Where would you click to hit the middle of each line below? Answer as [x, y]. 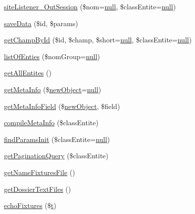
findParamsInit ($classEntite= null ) [57, 139]
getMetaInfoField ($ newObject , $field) [62, 106]
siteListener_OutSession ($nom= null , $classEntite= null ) [90, 6]
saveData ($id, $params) [41, 23]
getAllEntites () [28, 73]
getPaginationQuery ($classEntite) [56, 156]
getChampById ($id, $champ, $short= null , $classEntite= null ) [98, 40]
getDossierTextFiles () [38, 189]
